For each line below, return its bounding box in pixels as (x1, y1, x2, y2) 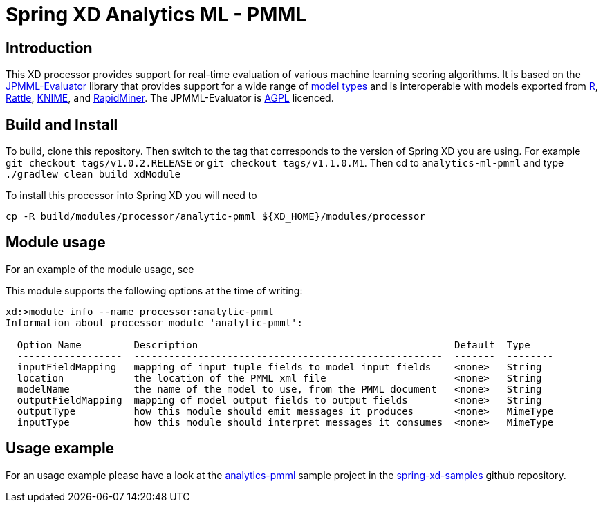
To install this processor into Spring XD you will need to (6, 189, 257, 202)
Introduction (6, 39, 93, 57)
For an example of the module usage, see (6, 263, 194, 275)
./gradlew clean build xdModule (6, 169, 180, 180)
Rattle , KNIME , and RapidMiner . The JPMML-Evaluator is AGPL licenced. (6, 92, 334, 104)
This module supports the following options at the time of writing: (6, 284, 303, 297)
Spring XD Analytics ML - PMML (6, 3, 307, 26)
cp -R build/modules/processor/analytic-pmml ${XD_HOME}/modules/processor (6, 211, 425, 223)
